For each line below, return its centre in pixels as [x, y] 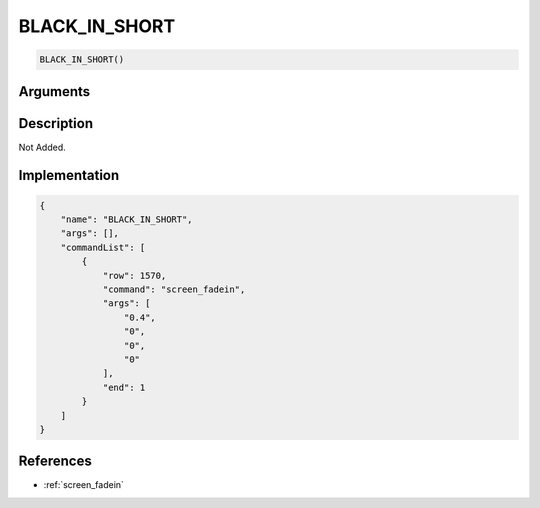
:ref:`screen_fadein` [84, 485]
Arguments [54, 91]
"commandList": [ [103, 247]
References [55, 461]
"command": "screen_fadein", [174, 289]
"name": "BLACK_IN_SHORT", [127, 219]
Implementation [69, 175]
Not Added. [42, 147]
